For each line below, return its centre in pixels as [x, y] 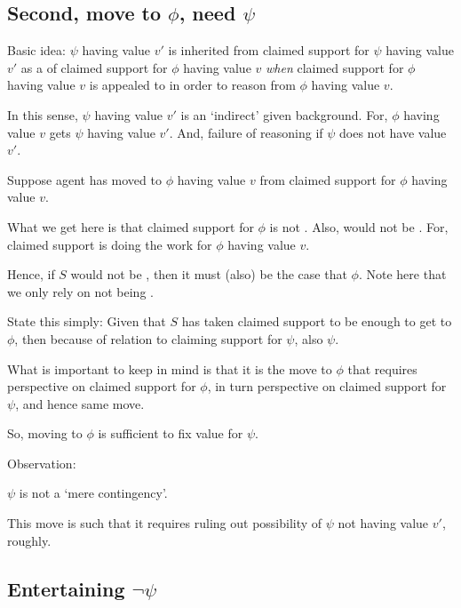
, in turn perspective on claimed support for [327, 386]
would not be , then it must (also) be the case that [209, 274]
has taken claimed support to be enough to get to [317, 321]
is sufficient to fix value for [171, 433]
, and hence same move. [80, 403]
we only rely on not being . [80, 291]
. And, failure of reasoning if [246, 132]
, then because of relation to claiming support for [148, 338]
